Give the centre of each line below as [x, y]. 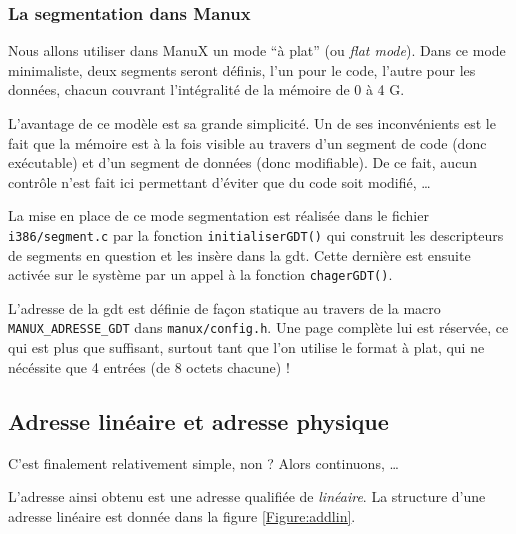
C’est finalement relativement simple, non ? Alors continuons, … [203, 462]
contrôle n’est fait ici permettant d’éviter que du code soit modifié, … [219, 181]
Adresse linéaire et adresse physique [198, 420]
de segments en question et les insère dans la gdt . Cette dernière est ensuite [239, 254]
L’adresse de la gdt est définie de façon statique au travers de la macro [224, 307]
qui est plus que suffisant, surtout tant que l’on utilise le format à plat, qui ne [246, 347]
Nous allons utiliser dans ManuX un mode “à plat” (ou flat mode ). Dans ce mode [257, 50]
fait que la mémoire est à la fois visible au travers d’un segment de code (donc [247, 142]
